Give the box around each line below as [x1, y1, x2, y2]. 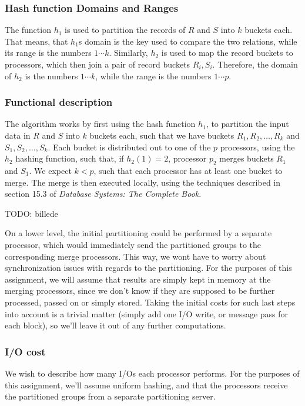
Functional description [5, 95, 113, 109]
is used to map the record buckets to [161, 46, 293, 59]
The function [5, 24, 51, 36]
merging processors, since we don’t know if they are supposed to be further [5, 284, 275, 297]
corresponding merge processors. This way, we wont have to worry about [5, 250, 266, 262]
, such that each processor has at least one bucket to [93, 164, 283, 176]
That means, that [5, 35, 68, 47]
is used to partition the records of [65, 24, 186, 36]
